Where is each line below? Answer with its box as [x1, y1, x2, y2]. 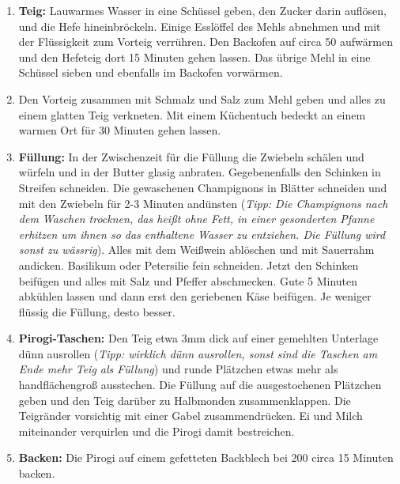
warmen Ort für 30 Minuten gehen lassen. [18, 122, 221, 138]
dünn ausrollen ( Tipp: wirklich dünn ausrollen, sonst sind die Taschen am [18, 345, 378, 361]
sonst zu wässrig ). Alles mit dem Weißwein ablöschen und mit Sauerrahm [18, 241, 375, 258]
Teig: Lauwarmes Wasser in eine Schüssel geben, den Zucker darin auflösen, [18, 2, 387, 18]
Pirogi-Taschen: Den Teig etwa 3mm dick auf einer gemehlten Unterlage [18, 330, 379, 346]
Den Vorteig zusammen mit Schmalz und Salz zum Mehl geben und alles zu [18, 90, 386, 107]
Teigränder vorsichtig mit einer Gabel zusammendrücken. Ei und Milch [18, 407, 363, 424]
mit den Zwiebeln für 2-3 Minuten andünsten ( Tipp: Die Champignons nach [18, 195, 388, 211]
